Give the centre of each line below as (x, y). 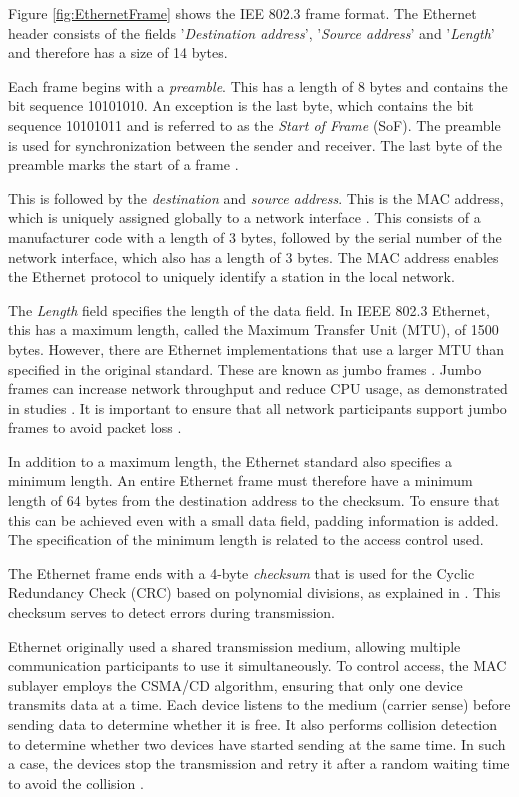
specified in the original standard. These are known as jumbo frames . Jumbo (245, 368)
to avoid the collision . (76, 782)
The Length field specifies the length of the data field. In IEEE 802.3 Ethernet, (249, 309)
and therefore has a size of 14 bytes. (118, 52)
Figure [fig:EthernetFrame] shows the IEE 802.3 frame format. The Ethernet (242, 13)
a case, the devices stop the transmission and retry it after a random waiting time (259, 763)
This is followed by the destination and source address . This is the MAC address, (256, 197)
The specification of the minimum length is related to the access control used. (246, 539)
